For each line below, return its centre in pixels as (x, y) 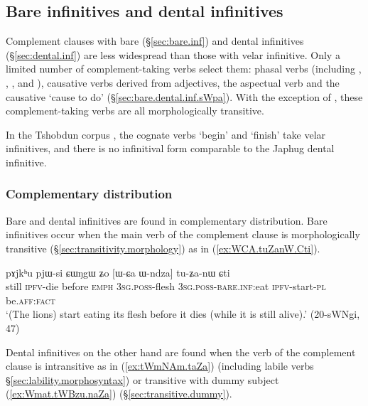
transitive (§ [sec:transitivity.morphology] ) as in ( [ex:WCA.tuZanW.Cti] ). (163, 248)
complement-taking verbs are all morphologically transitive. (135, 111)
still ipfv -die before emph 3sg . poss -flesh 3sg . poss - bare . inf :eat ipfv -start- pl (166, 286)
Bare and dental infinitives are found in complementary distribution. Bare (167, 220)
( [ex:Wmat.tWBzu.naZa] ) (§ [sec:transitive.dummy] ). (119, 394)
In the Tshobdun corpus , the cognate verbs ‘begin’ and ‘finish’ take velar (166, 134)
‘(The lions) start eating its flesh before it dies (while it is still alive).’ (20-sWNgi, (183, 314)
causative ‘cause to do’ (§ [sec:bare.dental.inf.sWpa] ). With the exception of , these (184, 96)
